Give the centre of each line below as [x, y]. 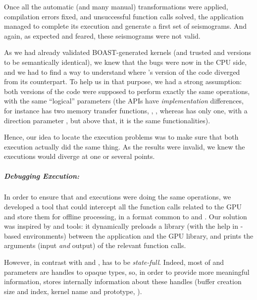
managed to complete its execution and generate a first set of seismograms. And [126, 26]
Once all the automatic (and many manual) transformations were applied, [116, 6]
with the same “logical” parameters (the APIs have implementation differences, [124, 101]
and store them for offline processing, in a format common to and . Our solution [126, 216]
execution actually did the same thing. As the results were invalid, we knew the [125, 146]
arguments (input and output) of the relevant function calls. [95, 245]
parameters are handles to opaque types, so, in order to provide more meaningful [127, 272]
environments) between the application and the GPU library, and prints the [138, 235]
